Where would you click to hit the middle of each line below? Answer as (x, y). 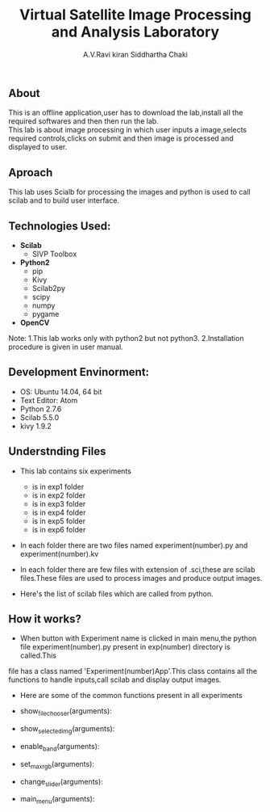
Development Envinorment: (79, 372)
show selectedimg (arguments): (67, 730)
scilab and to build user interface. (64, 200)
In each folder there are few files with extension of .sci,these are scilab (137, 569)
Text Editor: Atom (49, 400)
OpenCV (35, 322)
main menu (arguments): (57, 800)
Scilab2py (49, 288)
